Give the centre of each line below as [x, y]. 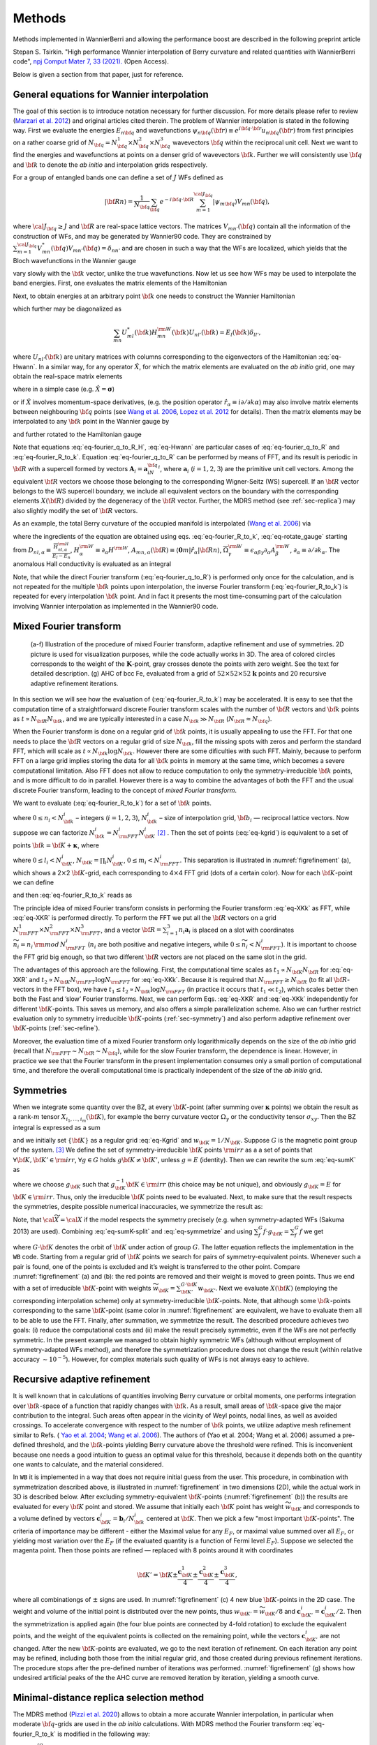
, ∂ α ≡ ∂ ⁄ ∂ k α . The [315, 550]
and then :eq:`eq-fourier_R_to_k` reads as [73, 895]
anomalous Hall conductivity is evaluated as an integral [92, 564]
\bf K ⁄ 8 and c [283, 1612]
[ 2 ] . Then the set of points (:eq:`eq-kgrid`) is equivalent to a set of [253, 832]
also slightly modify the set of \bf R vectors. [75, 510]
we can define [34, 882]
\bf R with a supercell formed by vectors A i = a [80, 469]
